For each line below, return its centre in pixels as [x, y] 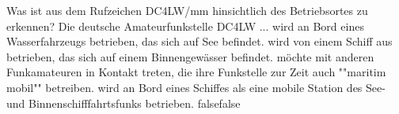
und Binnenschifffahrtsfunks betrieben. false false [123, 103]
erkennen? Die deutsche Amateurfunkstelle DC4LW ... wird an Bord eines [185, 26]
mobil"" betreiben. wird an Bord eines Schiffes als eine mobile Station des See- [196, 87]
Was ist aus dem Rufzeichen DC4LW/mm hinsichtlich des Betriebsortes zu [187, 10]
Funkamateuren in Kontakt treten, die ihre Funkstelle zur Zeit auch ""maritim [196, 72]
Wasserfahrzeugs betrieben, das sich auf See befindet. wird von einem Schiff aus [199, 41]
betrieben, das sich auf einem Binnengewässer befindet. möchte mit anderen [190, 56]
